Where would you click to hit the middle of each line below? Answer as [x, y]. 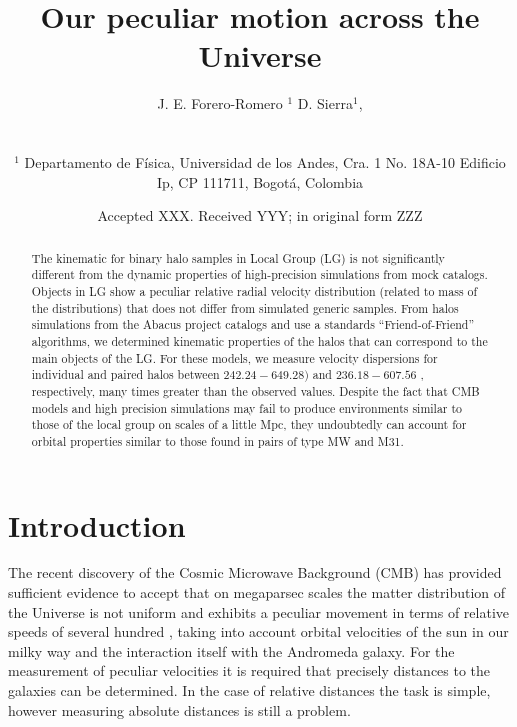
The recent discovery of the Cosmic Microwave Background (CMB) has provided [255, 572]
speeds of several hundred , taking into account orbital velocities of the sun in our [258, 631]
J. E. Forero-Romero [220, 103]
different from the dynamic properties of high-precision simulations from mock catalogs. [259, 274]
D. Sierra [325, 103]
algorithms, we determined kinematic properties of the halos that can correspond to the [259, 340]
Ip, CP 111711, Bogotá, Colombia [260, 181]
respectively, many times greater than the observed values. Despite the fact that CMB [255, 390]
